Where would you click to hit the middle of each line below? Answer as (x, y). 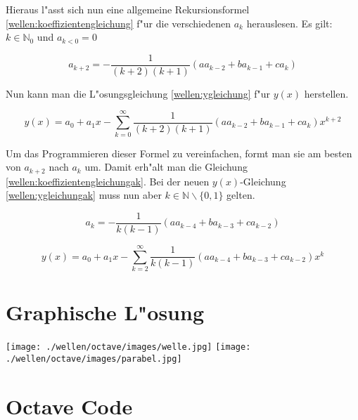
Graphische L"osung (105, 312)
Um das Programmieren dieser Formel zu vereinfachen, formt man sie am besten (179, 153)
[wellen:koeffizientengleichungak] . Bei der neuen (108, 181)
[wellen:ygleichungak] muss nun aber (84, 195)
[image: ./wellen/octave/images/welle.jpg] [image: (128, 347)
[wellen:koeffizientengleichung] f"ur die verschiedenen (118, 23)
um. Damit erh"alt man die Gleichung (166, 167)
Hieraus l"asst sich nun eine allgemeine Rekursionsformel (128, 9)
